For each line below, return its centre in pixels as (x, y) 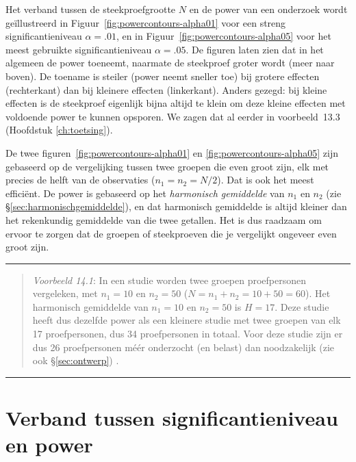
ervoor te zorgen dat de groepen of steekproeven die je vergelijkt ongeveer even (171, 233)
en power (49, 445)
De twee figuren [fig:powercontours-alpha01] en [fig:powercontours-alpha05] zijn (172, 152)
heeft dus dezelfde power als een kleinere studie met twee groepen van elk (187, 320)
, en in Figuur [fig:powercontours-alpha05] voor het (224, 36)
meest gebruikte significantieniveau (79, 49)
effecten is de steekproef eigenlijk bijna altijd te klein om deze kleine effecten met (176, 103)
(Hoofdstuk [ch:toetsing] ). (59, 130)
